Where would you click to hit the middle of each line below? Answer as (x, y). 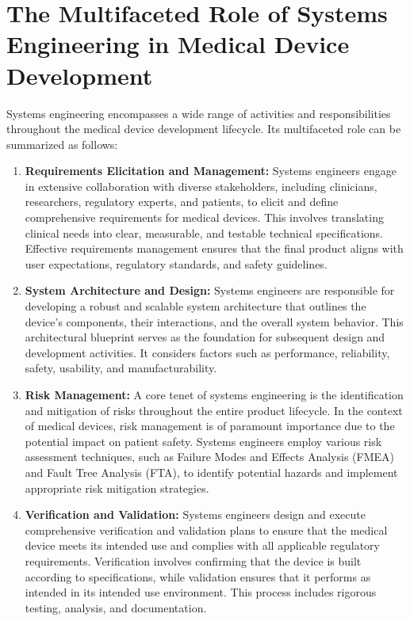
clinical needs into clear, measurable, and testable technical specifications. (204, 232)
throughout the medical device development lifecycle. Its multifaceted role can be (204, 129)
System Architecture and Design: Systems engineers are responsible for (210, 290)
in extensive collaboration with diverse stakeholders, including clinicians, (201, 186)
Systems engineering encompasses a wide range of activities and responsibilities (199, 113)
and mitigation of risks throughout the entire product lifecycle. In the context (214, 410)
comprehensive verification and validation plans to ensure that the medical (206, 530)
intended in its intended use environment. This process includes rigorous (201, 592)
